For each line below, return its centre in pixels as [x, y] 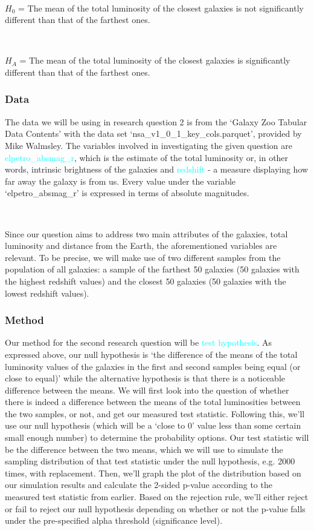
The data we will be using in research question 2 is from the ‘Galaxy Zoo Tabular [156, 121]
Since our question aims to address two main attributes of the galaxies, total [146, 233]
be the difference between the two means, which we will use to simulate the [144, 449]
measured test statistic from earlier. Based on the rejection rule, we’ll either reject [157, 497]
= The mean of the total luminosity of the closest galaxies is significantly [155, 60]
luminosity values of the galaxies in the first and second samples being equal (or [153, 366]
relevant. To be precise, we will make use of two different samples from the [143, 257]
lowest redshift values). [47, 293]
